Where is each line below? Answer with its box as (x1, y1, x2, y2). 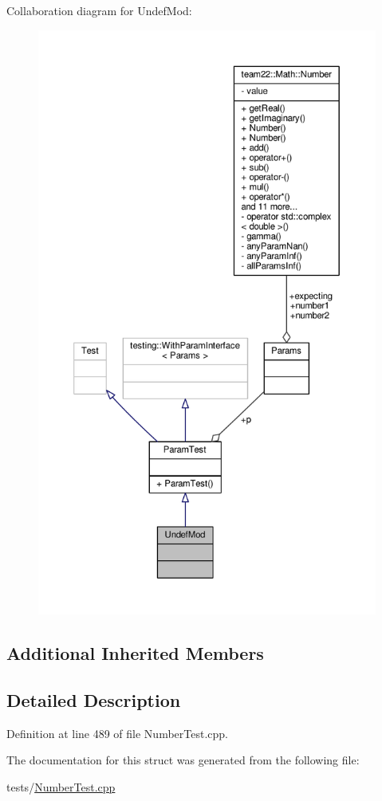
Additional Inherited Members (6, 640, 264, 665)
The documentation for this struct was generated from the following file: (6, 752, 360, 768)
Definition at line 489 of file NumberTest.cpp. (6, 724, 228, 741)
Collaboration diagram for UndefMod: (6, 2, 192, 18)
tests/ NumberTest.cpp (6, 778, 116, 795)
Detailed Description (6, 687, 181, 712)
